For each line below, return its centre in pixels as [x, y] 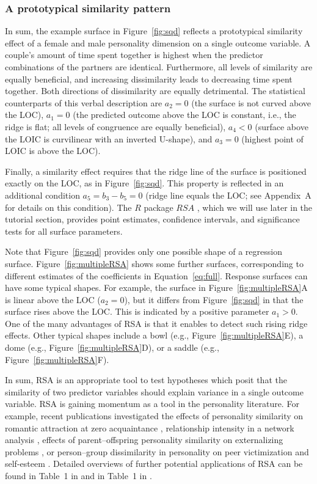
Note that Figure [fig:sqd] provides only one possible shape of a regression [144, 251]
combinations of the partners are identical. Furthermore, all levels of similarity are [159, 67]
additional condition [42, 195]
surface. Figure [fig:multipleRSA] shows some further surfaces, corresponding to [154, 263]
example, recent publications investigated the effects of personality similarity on [154, 416]
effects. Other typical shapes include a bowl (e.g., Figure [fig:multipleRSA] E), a [154, 335]
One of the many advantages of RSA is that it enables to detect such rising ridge [156, 323]
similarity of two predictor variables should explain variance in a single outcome [154, 391]
